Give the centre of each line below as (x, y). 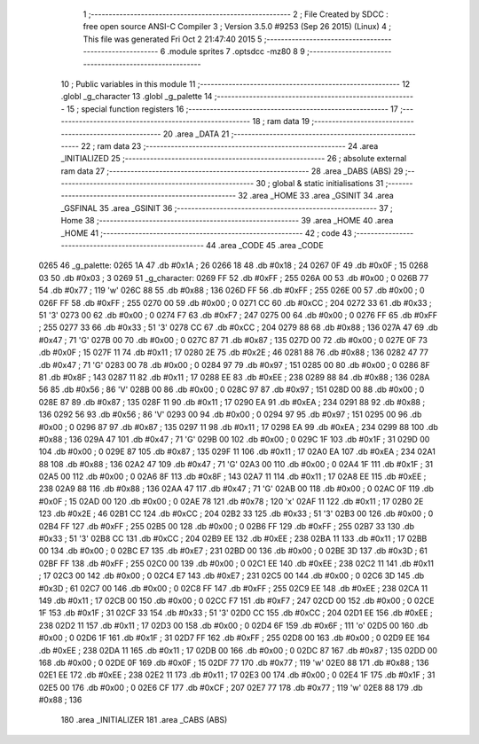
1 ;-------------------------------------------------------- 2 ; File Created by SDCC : (236, 14)
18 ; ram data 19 (281, 121)
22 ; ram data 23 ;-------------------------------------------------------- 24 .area (230, 145)
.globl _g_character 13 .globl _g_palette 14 (137, 97)
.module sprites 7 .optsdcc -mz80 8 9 (236, 51)
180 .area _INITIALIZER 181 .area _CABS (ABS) (144, 720)
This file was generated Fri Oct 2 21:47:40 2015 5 (173, 39)
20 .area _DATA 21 (196, 134)
